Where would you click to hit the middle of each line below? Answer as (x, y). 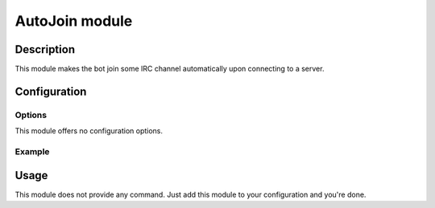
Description (45, 49)
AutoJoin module (74, 21)
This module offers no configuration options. (89, 131)
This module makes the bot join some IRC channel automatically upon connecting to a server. (170, 69)
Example (32, 151)
